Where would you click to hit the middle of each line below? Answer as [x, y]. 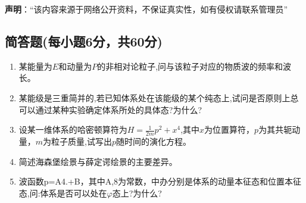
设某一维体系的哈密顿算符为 [73, 129]
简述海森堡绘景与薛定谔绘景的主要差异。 [98, 161]
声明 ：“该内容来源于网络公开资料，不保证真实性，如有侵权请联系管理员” [146, 9]
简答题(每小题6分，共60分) [84, 41]
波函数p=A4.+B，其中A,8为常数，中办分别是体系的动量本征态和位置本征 [160, 181]
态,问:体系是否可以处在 [63, 193]
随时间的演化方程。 [154, 141]
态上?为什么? [137, 193]
